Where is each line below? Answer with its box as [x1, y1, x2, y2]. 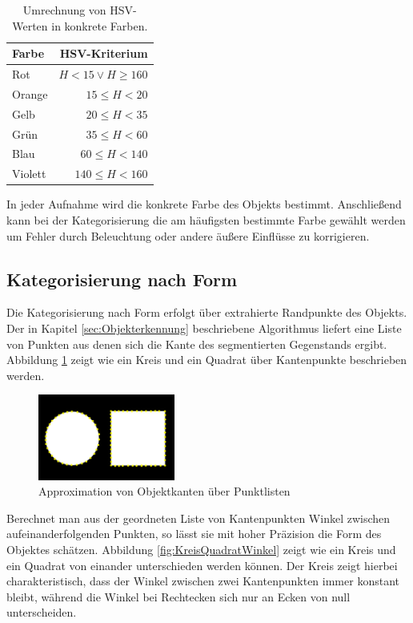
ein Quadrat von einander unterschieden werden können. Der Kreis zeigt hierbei [6, 556, 398, 573]
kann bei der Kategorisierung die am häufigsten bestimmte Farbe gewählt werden [6, 211, 406, 228]
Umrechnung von [22, 2, 106, 18]
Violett [12, 165, 46, 182]
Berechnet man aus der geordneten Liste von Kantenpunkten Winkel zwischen [6, 509, 391, 526]
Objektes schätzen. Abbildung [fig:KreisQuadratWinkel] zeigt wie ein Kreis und [6, 541, 396, 558]
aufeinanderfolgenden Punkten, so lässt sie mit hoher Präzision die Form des [6, 525, 382, 542]
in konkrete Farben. [51, 17, 148, 34]
